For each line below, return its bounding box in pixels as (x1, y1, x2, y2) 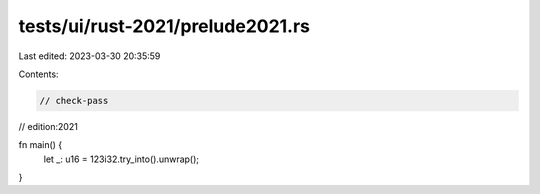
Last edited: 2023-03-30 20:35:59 (18, 50, 161, 62)
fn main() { (18, 139, 63, 151)
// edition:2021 (18, 120, 79, 132)
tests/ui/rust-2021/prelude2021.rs (18, 15, 310, 37)
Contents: (18, 68, 59, 80)
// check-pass (39, 95, 109, 106)
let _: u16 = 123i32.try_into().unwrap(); (43, 153, 200, 165)
